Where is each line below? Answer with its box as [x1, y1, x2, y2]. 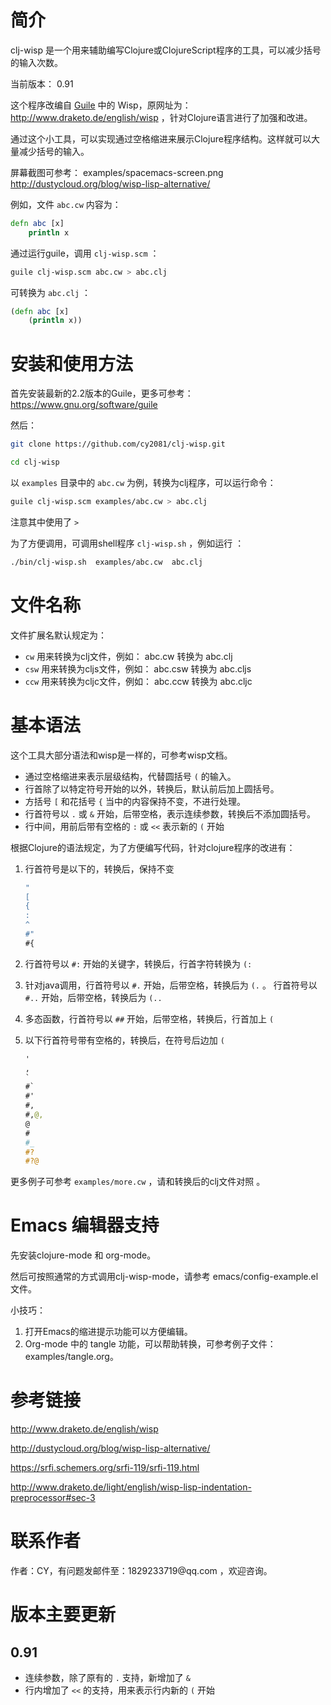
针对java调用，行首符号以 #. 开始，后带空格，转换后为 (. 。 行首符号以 [24, 979, 318, 991]
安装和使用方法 [10, 352, 134, 375]
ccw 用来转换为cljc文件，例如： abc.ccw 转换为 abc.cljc [24, 675, 253, 687]
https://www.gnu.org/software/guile [10, 399, 158, 411]
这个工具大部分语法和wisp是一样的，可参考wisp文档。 [10, 749, 233, 761]
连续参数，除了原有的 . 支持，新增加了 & [24, 1672, 191, 1684]
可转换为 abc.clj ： [10, 286, 91, 298]
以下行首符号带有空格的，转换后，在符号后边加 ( [24, 1034, 225, 1046]
